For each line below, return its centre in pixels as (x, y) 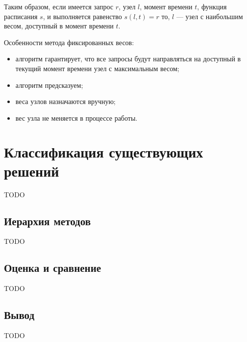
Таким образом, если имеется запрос (59, 6)
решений (32, 171)
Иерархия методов (48, 221)
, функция (212, 6)
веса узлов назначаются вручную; (65, 101)
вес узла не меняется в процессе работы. (76, 118)
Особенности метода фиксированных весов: (69, 42)
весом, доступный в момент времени (59, 26)
